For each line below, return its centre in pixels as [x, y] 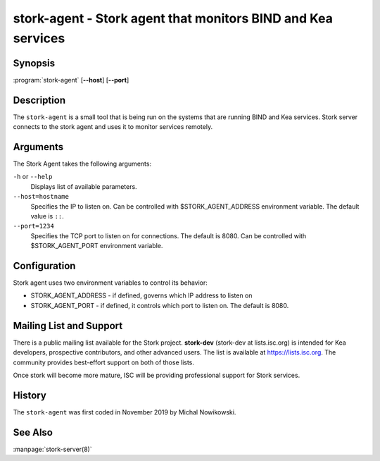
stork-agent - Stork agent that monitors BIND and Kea [173, 18]
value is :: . [47, 216]
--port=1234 [33, 226]
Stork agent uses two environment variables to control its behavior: [110, 283]
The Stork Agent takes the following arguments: [82, 164]
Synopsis [34, 63]
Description [39, 100]
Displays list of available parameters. [84, 186]
